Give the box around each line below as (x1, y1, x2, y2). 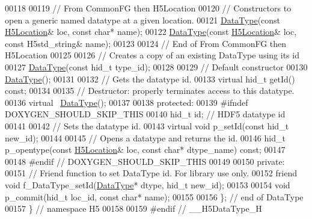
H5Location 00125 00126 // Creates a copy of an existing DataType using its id (5, 49, 299, 61)
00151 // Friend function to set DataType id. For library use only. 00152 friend (5, 167, 297, 179)
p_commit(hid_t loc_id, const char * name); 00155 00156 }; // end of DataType (5, 190, 304, 203)
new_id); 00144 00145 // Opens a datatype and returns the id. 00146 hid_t (5, 131, 286, 144)
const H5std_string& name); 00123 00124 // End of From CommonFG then (5, 37, 287, 49)
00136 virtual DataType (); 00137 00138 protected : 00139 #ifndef (5, 96, 248, 108)
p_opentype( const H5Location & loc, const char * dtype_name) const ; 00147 (5, 143, 286, 156)
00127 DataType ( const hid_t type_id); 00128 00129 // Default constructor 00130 (5, 60, 308, 73)
